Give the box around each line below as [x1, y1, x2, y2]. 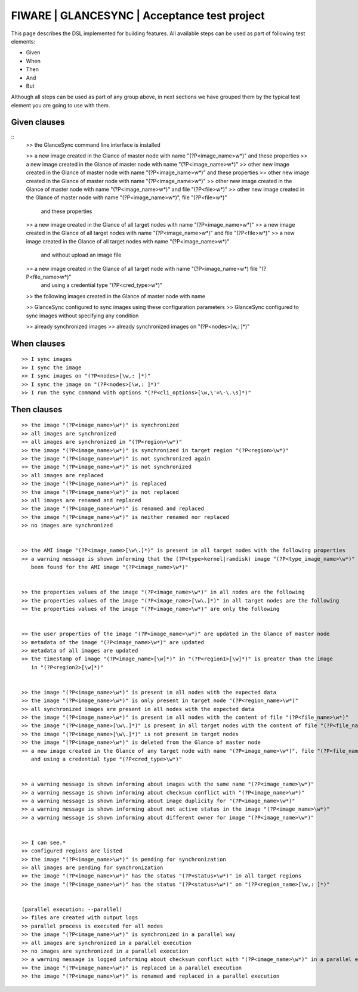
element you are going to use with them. [11, 101, 110, 109]
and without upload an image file [41, 251, 122, 259]
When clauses [11, 338, 66, 348]
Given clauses [11, 117, 65, 128]
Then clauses [11, 404, 63, 415]
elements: [11, 38, 36, 45]
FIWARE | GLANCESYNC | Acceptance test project [11, 9, 265, 22]
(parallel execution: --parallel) [21, 906, 122, 913]
